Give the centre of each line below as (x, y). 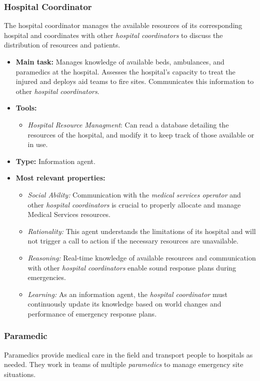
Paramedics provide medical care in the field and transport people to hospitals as (128, 354)
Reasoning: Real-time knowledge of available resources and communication (142, 257)
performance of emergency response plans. (92, 313)
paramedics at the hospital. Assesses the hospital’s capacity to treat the (125, 71)
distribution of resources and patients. (62, 45)
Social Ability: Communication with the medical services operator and (134, 194)
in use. (38, 144)
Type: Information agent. (55, 161)
